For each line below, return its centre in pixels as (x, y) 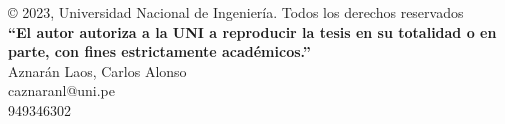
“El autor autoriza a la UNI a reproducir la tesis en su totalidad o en (252, 31)
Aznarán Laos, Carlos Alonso (97, 70)
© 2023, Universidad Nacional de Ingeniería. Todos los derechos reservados (236, 12)
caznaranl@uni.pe (62, 90)
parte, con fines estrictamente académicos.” (159, 51)
